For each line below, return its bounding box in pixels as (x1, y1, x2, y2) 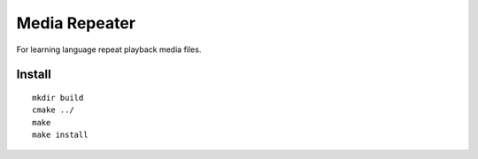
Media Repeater (16, 13, 136, 33)
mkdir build (32, 93, 84, 102)
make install (32, 130, 89, 140)
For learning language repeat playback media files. (16, 44, 202, 55)
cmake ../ (32, 105, 74, 115)
